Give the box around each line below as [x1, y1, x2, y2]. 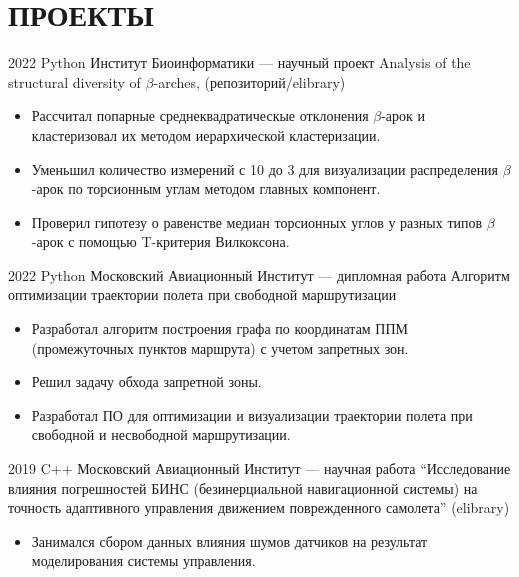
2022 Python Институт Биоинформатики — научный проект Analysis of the [8, 52, 471, 73]
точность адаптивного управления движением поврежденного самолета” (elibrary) [8, 497, 510, 518]
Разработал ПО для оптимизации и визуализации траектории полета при [31, 404, 473, 425]
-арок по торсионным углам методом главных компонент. [31, 178, 381, 199]
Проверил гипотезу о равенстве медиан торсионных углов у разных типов [31, 211, 483, 232]
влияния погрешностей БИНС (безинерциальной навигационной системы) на [8, 477, 478, 498]
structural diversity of [8, 71, 141, 92]
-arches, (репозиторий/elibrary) [153, 71, 346, 92]
